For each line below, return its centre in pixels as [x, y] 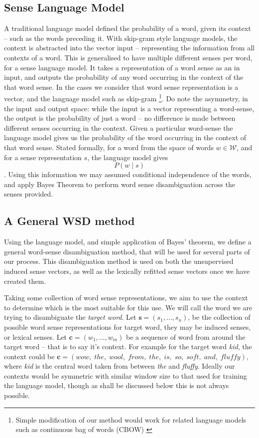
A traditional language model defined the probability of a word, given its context [128, 28]
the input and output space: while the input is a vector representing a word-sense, [129, 108]
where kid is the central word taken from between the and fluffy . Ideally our [120, 366]
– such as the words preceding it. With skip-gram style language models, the [121, 38]
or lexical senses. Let [36, 336]
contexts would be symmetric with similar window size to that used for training [126, 375]
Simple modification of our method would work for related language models [131, 419]
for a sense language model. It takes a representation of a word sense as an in [122, 67]
